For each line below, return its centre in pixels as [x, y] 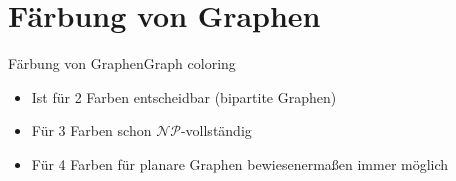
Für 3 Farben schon [91, 130]
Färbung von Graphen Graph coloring [122, 63]
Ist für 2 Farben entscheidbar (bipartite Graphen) [184, 96]
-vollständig [216, 130]
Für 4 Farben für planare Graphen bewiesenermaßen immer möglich [240, 163]
